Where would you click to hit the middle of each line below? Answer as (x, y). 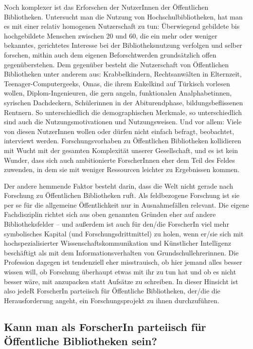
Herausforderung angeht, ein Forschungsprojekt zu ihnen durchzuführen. (112, 300)
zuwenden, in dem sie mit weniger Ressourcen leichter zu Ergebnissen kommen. (122, 169)
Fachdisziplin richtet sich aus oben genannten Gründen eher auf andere (110, 214)
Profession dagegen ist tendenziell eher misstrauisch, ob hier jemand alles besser (123, 262)
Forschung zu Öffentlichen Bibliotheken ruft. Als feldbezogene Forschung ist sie (122, 195)
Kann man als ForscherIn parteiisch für (105, 326)
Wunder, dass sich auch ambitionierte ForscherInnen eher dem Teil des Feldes (119, 160)
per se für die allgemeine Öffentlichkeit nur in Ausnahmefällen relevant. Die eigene (126, 204)
